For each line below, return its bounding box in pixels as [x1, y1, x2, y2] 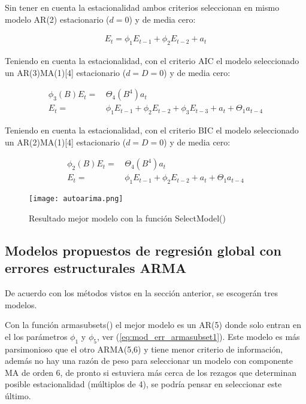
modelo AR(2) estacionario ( [5, 13, 110, 25]
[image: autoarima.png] [29, 195, 123, 203]
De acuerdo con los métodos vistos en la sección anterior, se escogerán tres [5, 286, 278, 299]
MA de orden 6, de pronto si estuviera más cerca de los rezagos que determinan [5, 366, 297, 378]
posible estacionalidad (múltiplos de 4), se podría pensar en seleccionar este [5, 378, 282, 390]
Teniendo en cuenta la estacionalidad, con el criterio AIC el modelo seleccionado [5, 54, 299, 67]
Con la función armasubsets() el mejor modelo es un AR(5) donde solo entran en [5, 318, 301, 331]
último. [5, 389, 31, 402]
